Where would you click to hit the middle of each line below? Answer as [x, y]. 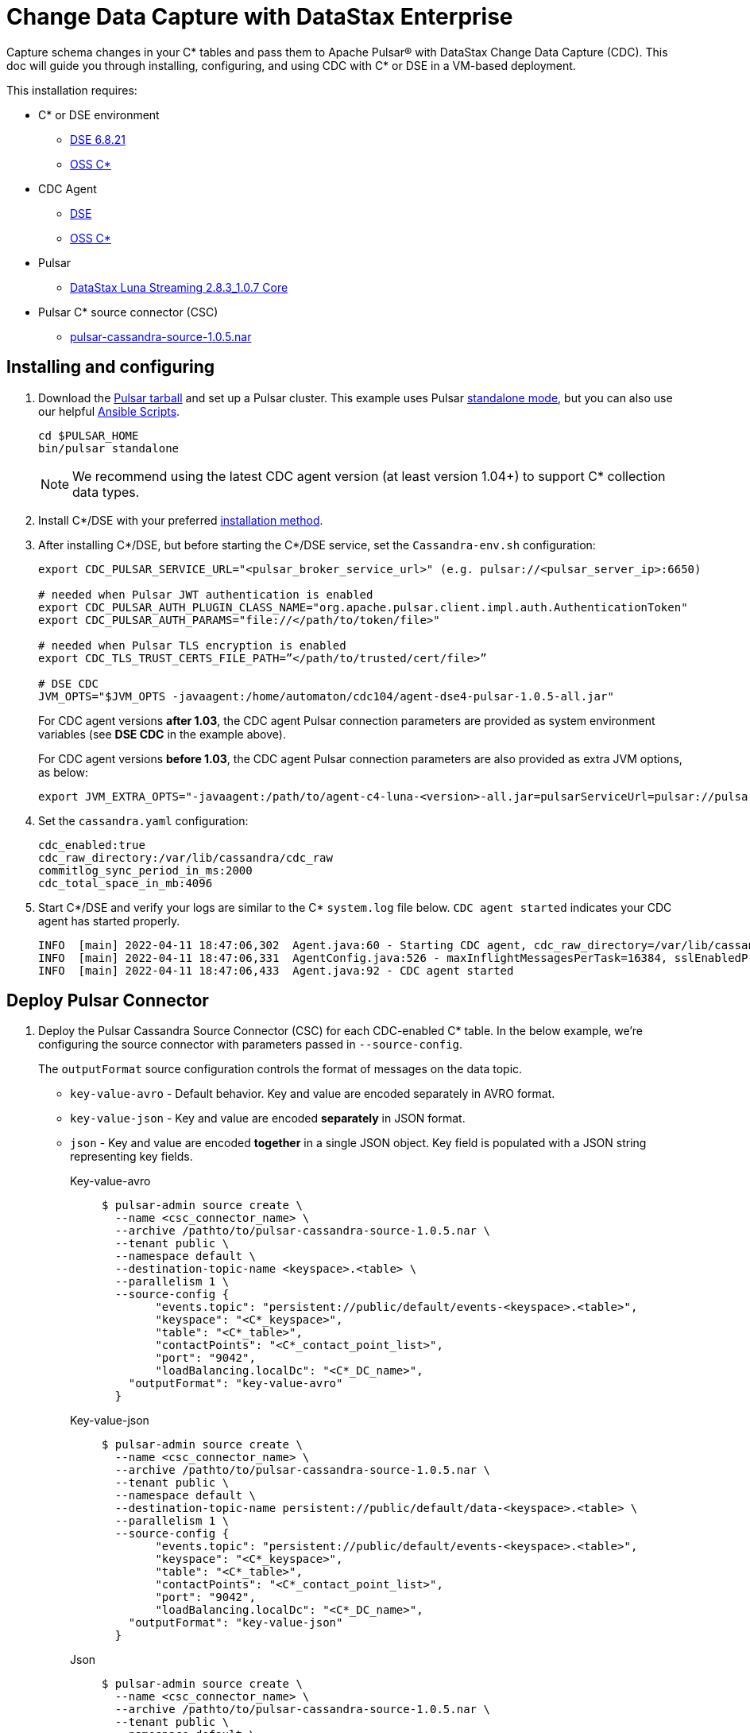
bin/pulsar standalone [109, 448]
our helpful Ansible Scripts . [109, 411]
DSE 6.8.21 [98, 139]
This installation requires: [72, 90]
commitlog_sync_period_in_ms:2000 [145, 870]
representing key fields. [131, 1157]
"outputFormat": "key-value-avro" [236, 1384]
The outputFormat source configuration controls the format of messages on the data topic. [280, 1069]
